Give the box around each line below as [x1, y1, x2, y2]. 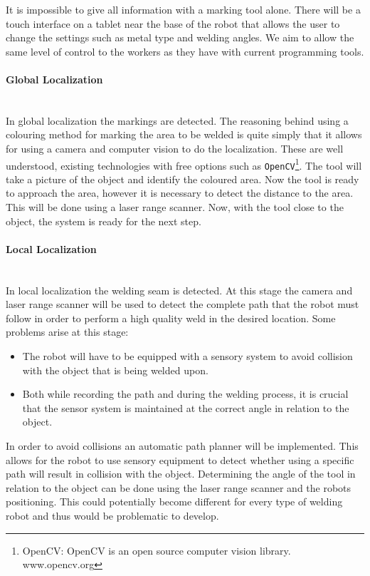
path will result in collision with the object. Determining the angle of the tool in [6, 466, 356, 481]
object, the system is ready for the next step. [6, 213, 201, 228]
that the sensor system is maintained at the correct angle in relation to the [22, 400, 349, 415]
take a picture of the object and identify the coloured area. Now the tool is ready [6, 171, 359, 186]
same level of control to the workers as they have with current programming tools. [6, 43, 364, 58]
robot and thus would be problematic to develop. [6, 508, 219, 523]
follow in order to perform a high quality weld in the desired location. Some [6, 310, 336, 325]
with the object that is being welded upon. [22, 362, 208, 377]
